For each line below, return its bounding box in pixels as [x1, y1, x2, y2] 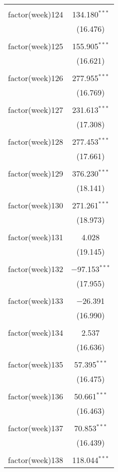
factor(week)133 [8, 295, 63, 306]
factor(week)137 [8, 422, 63, 434]
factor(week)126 [8, 72, 63, 84]
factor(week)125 [8, 40, 63, 52]
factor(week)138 [8, 454, 63, 466]
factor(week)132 [8, 263, 63, 275]
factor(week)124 [8, 8, 63, 20]
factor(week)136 [8, 390, 63, 402]
